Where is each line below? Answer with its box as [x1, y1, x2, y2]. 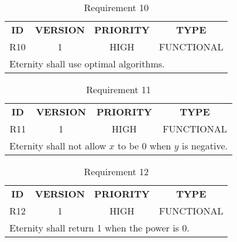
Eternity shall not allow [9, 139, 107, 152]
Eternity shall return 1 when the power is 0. [9, 221, 190, 234]
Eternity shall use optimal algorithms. [9, 57, 165, 70]
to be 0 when [118, 139, 171, 152]
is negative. [181, 139, 228, 152]
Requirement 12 [84, 165, 149, 178]
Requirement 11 [86, 83, 151, 96]
